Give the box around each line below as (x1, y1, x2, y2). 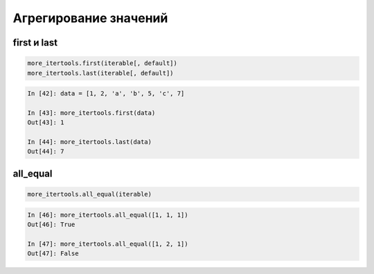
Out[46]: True (27, 221, 75, 228)
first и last (12, 37, 58, 48)
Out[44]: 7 (27, 147, 64, 156)
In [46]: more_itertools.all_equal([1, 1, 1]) (27, 211, 188, 219)
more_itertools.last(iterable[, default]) (27, 69, 174, 77)
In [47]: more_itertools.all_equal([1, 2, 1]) (27, 239, 188, 248)
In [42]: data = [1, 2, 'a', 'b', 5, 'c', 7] (27, 90, 185, 98)
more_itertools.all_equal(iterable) (27, 190, 152, 199)
